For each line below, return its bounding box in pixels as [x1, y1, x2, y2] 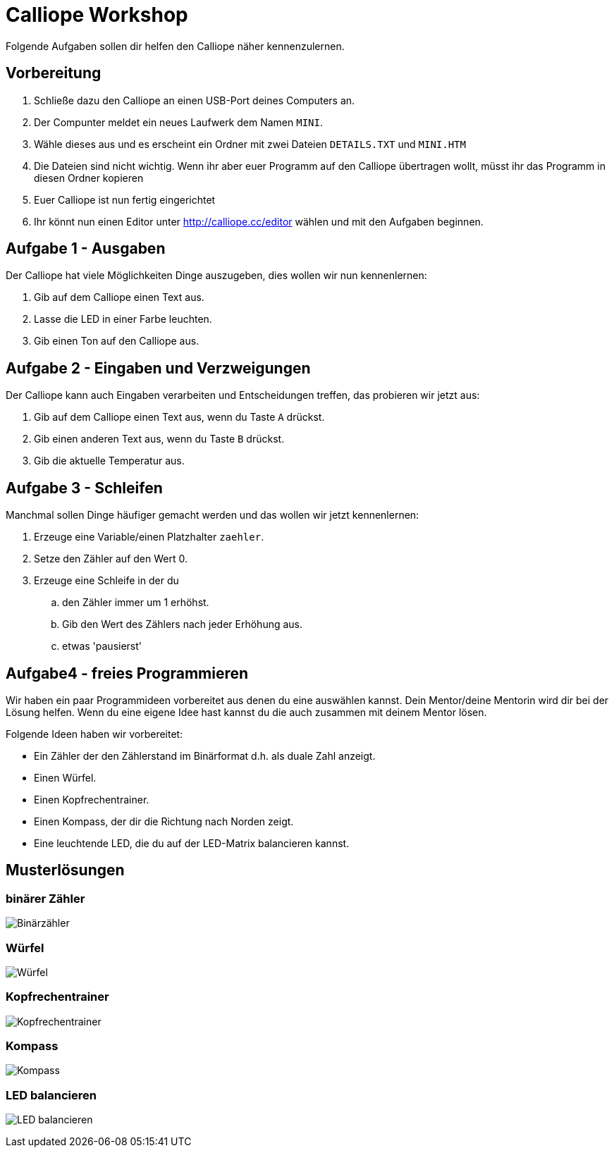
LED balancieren [6, 1087, 97, 1102]
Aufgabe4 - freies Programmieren [6, 664, 249, 682]
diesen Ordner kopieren [34, 171, 144, 184]
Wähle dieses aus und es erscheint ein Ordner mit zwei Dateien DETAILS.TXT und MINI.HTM [34, 137, 466, 150]
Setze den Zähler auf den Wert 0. [34, 553, 188, 565]
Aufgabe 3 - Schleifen [6, 479, 163, 497]
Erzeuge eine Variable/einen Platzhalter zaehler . [34, 531, 264, 543]
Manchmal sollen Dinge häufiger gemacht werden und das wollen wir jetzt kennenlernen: [6, 509, 419, 522]
